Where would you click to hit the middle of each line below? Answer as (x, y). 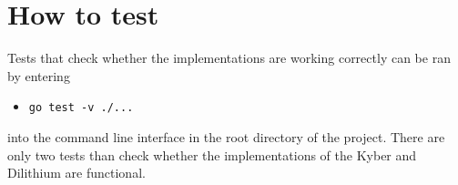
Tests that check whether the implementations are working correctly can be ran (229, 58)
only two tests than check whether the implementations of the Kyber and (212, 154)
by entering (39, 75)
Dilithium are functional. (76, 173)
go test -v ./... (81, 108)
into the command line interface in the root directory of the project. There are (226, 136)
